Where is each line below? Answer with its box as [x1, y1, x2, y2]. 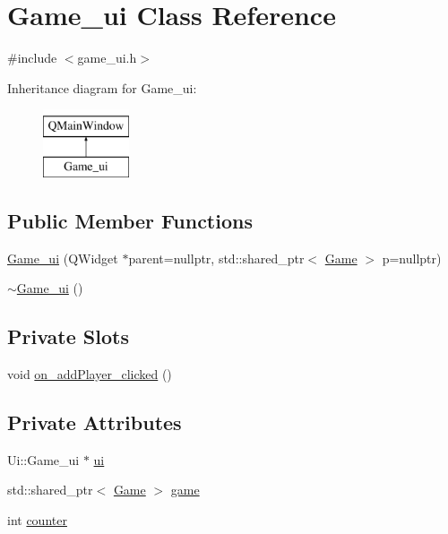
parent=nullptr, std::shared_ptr [128, 248, 305, 267]
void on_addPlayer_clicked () [7, 365, 172, 383]
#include [7, 48, 57, 67]
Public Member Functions [7, 206, 253, 234]
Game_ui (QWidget [7, 248, 118, 267]
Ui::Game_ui [7, 450, 80, 469]
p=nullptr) [382, 248, 442, 267]
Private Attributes [7, 409, 182, 436]
